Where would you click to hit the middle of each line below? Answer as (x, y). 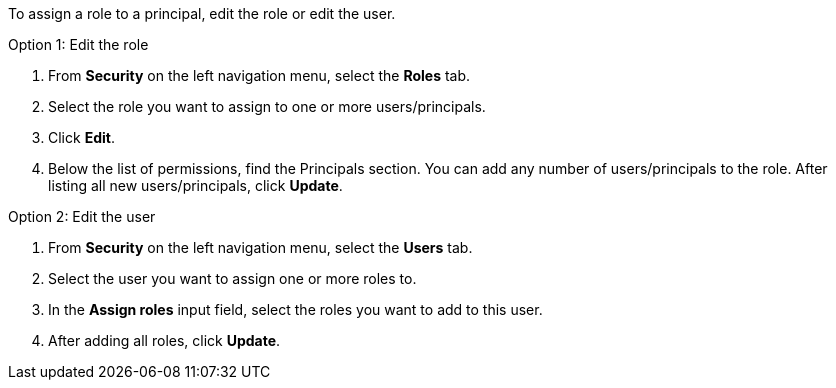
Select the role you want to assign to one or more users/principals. (267, 106)
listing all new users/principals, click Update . (195, 185)
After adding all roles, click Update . (164, 340)
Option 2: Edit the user (82, 216)
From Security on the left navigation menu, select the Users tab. (260, 247)
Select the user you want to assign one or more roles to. (232, 278)
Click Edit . (81, 137)
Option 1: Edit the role (78, 44)
